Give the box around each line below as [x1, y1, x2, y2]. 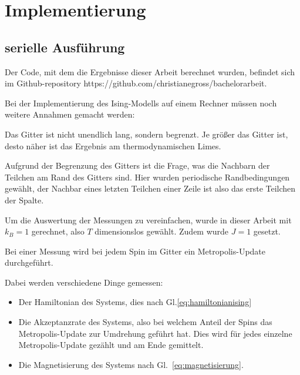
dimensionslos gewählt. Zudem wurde [95, 225, 229, 237]
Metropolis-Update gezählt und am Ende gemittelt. [18, 339, 204, 351]
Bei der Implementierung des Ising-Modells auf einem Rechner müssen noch [5, 96, 277, 109]
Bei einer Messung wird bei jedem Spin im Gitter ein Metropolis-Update [5, 245, 266, 257]
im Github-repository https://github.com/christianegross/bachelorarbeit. [5, 77, 267, 89]
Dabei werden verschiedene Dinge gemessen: [5, 276, 163, 288]
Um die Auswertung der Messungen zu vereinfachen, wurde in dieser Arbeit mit [5, 213, 292, 226]
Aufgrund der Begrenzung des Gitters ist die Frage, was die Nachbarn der [5, 159, 270, 172]
